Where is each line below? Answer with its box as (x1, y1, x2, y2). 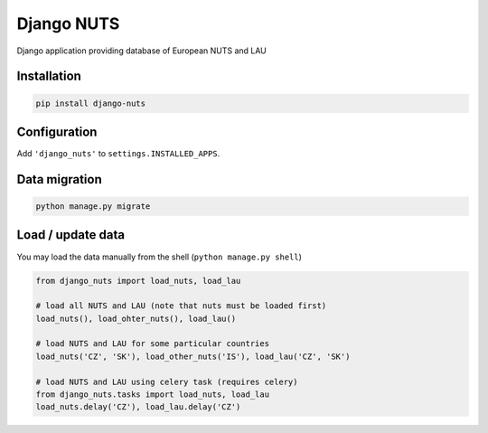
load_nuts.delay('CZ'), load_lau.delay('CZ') (35, 402, 241, 412)
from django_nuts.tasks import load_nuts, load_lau (35, 390, 270, 400)
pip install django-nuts (35, 98, 146, 108)
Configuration (16, 124, 98, 139)
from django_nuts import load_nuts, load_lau (35, 276, 241, 286)
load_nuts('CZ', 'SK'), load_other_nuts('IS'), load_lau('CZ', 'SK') (35, 351, 351, 362)
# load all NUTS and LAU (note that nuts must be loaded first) (35, 301, 327, 311)
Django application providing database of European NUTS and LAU (16, 45, 267, 56)
